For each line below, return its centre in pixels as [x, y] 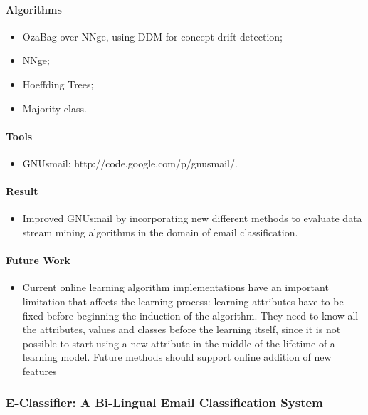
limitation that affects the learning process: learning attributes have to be [183, 301]
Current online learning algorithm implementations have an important [175, 287]
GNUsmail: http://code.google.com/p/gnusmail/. [130, 163]
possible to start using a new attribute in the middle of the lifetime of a [179, 343]
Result [22, 191]
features [40, 371]
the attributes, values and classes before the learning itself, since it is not [182, 329]
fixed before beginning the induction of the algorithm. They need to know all [190, 315]
